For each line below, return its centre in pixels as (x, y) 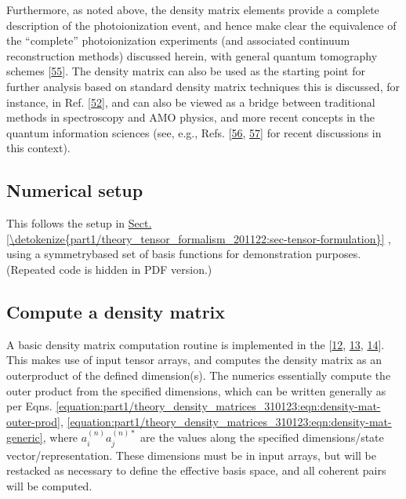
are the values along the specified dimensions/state (262, 437)
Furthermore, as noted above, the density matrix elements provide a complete (193, 9)
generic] (25, 437)
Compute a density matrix (116, 311)
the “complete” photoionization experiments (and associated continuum (178, 40)
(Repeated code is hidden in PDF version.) (109, 269)
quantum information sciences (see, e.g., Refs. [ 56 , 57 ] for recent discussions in (194, 132)
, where (60, 437)
